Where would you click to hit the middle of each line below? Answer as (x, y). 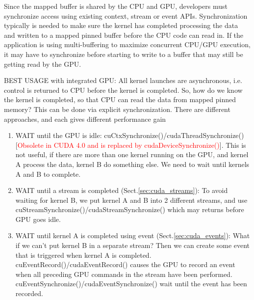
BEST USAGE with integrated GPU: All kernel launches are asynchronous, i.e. (123, 80)
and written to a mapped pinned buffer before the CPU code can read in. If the (124, 35)
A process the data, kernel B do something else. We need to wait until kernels (132, 164)
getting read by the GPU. (43, 64)
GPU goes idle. (38, 219)
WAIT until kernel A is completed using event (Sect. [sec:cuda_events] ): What (133, 235)
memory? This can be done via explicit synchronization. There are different (117, 109)
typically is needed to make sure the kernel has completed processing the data (121, 25)
